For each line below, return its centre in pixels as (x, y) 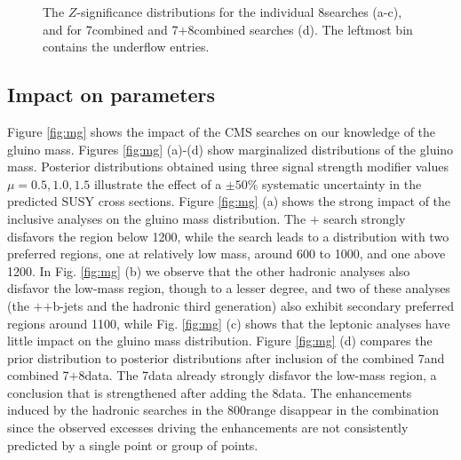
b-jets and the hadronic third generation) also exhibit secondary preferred (254, 305)
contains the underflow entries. (126, 47)
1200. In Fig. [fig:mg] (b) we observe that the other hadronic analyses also (209, 270)
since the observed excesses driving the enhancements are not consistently (208, 428)
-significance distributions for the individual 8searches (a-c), (239, 12)
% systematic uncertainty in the (334, 183)
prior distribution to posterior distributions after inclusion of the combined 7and (226, 357)
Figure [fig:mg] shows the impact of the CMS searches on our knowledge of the (222, 131)
